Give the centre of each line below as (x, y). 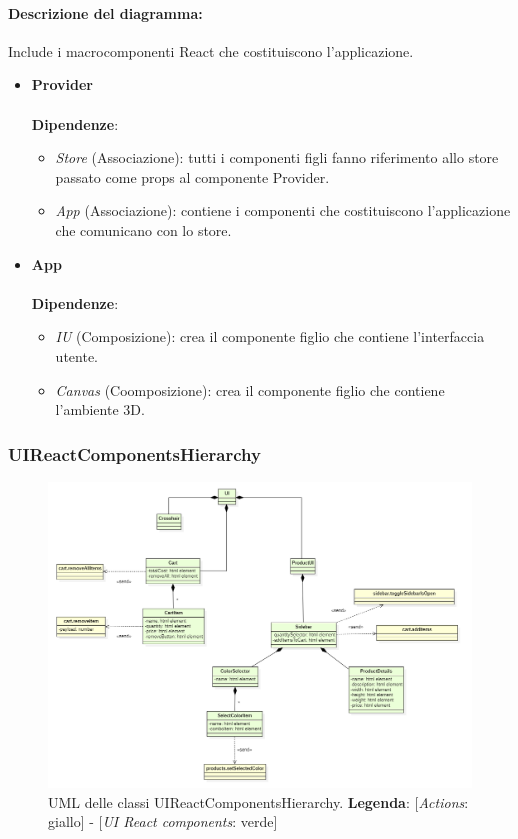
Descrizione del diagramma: (105, 12)
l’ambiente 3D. (100, 409)
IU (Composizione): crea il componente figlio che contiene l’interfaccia (270, 336)
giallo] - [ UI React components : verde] (163, 821)
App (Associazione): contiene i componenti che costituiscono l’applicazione (283, 210)
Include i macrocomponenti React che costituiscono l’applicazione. (211, 50)
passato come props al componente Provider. (192, 176)
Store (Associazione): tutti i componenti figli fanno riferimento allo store (277, 157)
